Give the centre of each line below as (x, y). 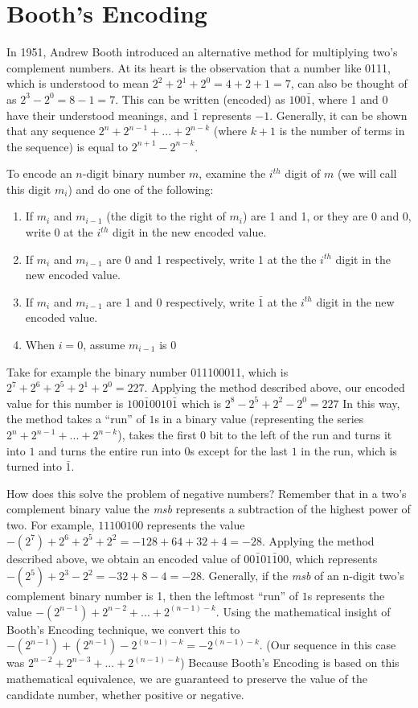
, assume (104, 345)
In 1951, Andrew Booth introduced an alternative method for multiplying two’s (202, 52)
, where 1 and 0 (350, 99)
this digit (29, 189)
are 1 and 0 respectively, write (180, 301)
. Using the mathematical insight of (303, 611)
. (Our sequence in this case (328, 645)
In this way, (371, 403)
